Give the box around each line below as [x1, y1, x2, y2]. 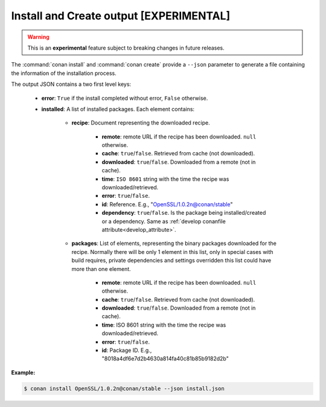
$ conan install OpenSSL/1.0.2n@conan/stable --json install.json [24, 385, 225, 392]
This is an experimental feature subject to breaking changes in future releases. [27, 44, 225, 51]
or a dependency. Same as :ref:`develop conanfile [101, 218, 226, 225]
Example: [11, 369, 36, 376]
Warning [27, 33, 50, 41]
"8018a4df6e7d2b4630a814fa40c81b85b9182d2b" [101, 355, 229, 362]
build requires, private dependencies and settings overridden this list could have [71, 257, 272, 264]
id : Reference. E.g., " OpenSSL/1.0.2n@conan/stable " [101, 200, 233, 208]
